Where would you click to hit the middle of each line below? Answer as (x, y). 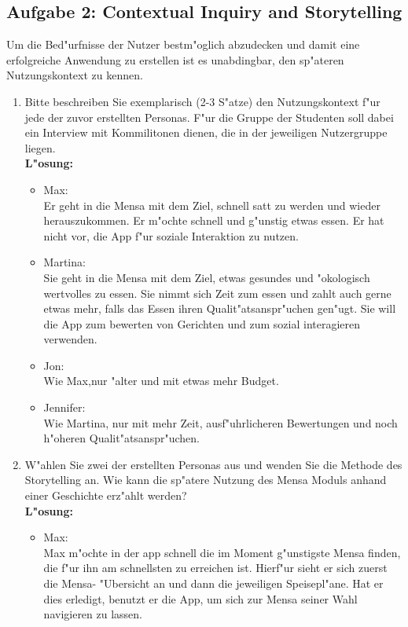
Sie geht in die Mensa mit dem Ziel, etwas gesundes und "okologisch (207, 277)
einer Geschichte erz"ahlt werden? (106, 495)
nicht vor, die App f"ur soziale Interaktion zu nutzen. (171, 235)
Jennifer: (64, 407)
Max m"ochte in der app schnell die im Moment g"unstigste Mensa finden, (222, 552)
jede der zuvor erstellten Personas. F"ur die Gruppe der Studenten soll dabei (209, 117)
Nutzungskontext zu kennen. (75, 75)
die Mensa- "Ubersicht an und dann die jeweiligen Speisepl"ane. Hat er (213, 583)
